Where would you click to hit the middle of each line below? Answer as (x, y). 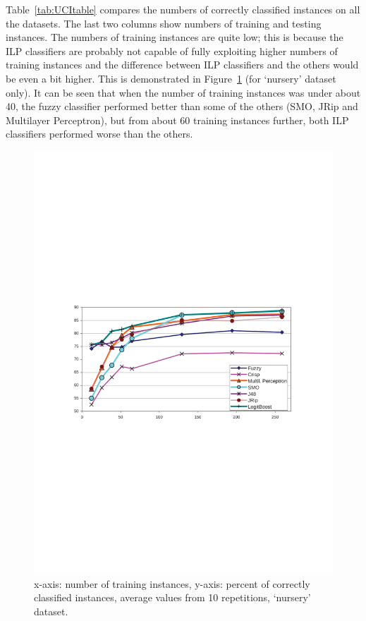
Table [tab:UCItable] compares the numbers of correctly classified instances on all (183, 9)
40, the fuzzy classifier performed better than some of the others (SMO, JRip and (182, 106)
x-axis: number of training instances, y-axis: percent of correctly (172, 583)
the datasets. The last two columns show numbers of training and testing (164, 23)
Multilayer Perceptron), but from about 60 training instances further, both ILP (177, 120)
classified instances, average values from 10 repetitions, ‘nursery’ (172, 597)
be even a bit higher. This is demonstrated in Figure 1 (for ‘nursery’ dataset (171, 78)
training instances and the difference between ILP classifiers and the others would (182, 65)
